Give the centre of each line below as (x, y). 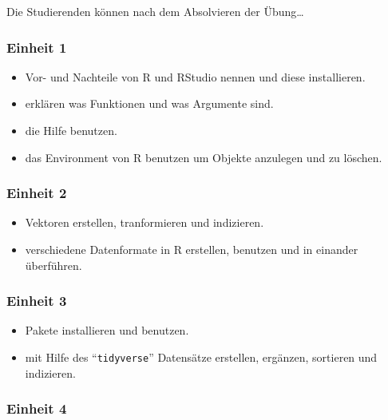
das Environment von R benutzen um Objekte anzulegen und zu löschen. (204, 157)
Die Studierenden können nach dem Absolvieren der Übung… (155, 11)
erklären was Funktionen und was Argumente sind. (149, 103)
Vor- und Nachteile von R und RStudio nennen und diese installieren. (195, 76)
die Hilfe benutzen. (71, 130)
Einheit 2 (37, 193)
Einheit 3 (37, 301)
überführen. (53, 265)
